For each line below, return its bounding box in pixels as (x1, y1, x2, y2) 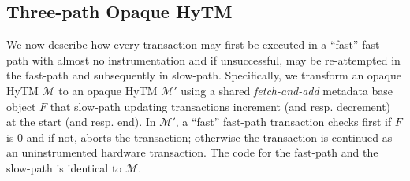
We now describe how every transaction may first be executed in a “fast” (6, 36, 359, 53)
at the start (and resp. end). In (6, 113, 156, 130)
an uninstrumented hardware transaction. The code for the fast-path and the (6, 144, 378, 161)
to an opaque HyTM (58, 82, 158, 98)
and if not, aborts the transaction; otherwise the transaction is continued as (26, 128, 393, 145)
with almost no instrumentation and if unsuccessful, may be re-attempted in (32, 51, 401, 68)
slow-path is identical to (6, 159, 122, 175)
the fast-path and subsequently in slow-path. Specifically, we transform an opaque (6, 67, 402, 83)
